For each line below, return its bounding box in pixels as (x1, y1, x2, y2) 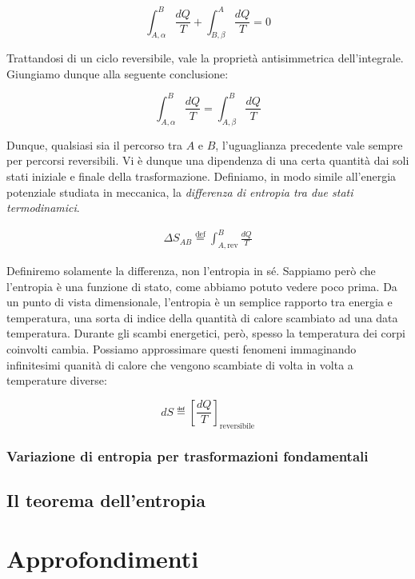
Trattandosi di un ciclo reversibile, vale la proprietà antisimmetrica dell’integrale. (6, 50, 404, 66)
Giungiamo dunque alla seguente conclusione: (6, 65, 229, 82)
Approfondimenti (6, 542, 199, 575)
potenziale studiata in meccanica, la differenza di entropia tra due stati (6, 183, 353, 200)
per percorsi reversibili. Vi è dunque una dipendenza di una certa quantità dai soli (6, 152, 409, 169)
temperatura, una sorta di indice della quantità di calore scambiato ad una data (6, 309, 398, 325)
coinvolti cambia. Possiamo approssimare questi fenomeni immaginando (6, 341, 357, 357)
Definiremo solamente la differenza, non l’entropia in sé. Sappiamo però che (6, 262, 376, 279)
